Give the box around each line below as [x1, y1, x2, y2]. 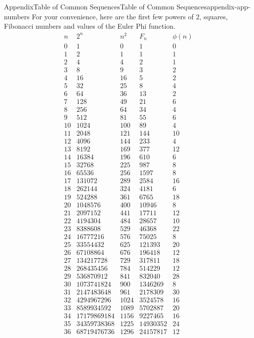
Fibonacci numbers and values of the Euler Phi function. [4, 21, 175, 31]
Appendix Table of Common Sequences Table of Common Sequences [4, 1, 207, 11]
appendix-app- [207, 1, 251, 11]
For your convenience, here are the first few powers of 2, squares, [32, 11, 228, 21]
